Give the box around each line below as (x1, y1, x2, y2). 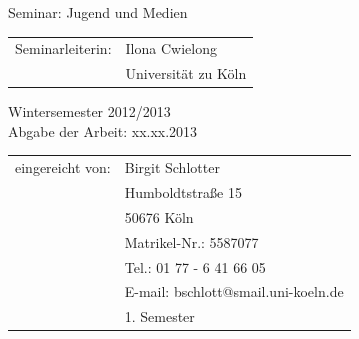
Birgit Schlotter (124, 157, 220, 178)
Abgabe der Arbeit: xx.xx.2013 (8, 120, 198, 141)
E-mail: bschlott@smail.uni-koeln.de (124, 281, 344, 302)
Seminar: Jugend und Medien (8, 2, 188, 22)
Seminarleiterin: (15, 38, 112, 59)
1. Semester (124, 306, 195, 327)
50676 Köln (124, 206, 194, 227)
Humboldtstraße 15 (124, 182, 242, 203)
